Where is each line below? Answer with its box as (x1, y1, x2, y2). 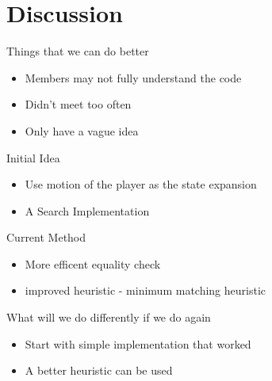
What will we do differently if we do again (6, 309, 211, 326)
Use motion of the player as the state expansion (25, 176, 257, 192)
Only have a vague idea (25, 122, 139, 139)
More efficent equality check (25, 255, 161, 272)
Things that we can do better (6, 43, 149, 59)
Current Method (6, 229, 86, 246)
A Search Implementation (25, 202, 150, 219)
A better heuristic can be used (25, 362, 173, 379)
